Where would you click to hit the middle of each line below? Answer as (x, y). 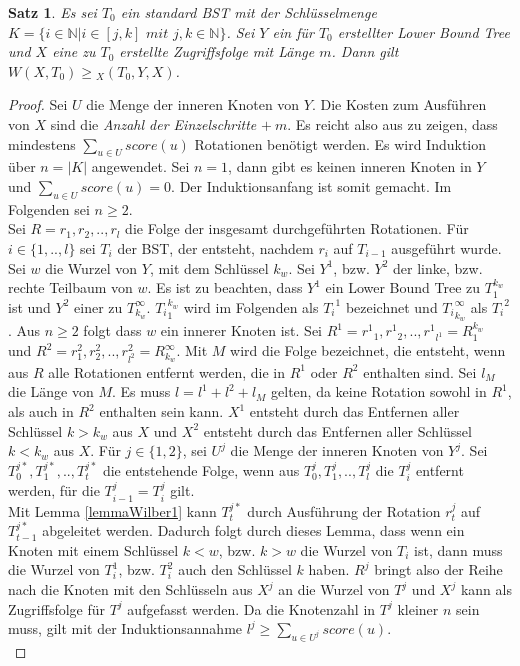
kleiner (418, 608)
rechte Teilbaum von (70, 287)
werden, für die (54, 490)
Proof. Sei (38, 104)
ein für (293, 31)
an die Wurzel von (334, 589)
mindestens (42, 143)
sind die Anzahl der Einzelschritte (153, 123)
